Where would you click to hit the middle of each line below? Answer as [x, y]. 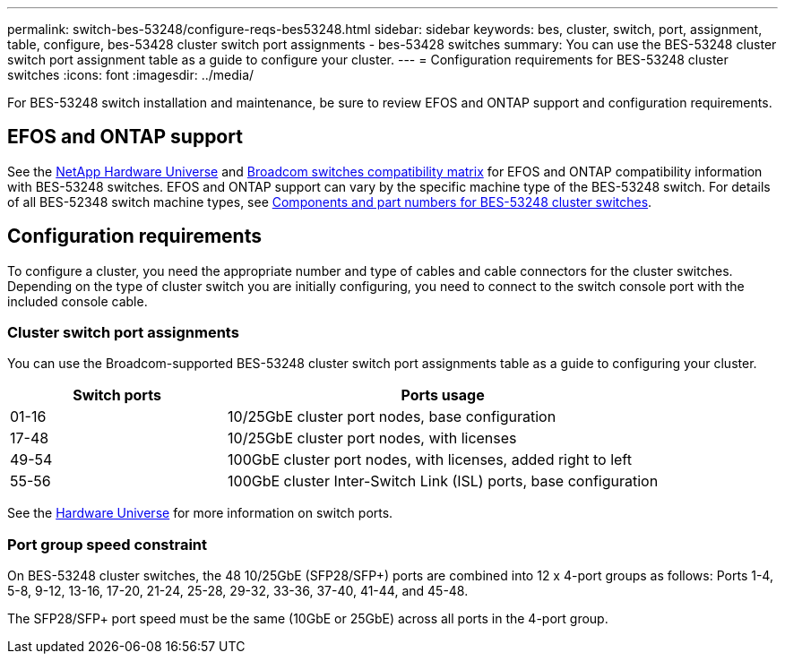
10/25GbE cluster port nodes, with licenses [372, 438]
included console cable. [78, 301]
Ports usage [443, 395]
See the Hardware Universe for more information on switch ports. [200, 513]
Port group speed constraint [108, 544]
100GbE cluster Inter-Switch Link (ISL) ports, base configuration [443, 481]
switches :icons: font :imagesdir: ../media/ [131, 75]
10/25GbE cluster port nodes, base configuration [392, 417]
